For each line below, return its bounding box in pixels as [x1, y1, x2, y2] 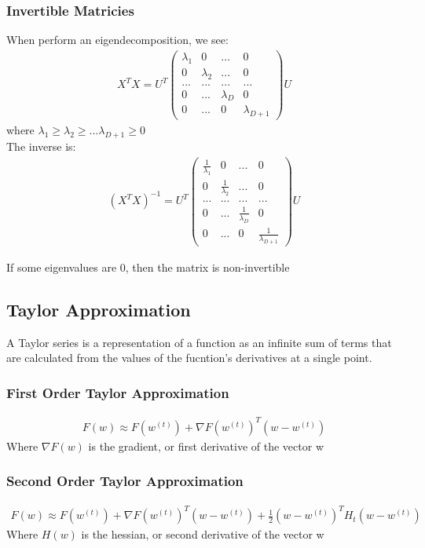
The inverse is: [6, 138, 76, 155]
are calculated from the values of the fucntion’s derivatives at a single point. [6, 349, 372, 366]
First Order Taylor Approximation [6, 382, 229, 402]
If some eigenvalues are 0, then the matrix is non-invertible [6, 259, 290, 276]
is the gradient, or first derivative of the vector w [88, 437, 324, 454]
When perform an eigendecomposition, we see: [6, 31, 229, 48]
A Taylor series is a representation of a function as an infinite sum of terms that [6, 334, 392, 350]
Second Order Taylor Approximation [6, 471, 244, 491]
